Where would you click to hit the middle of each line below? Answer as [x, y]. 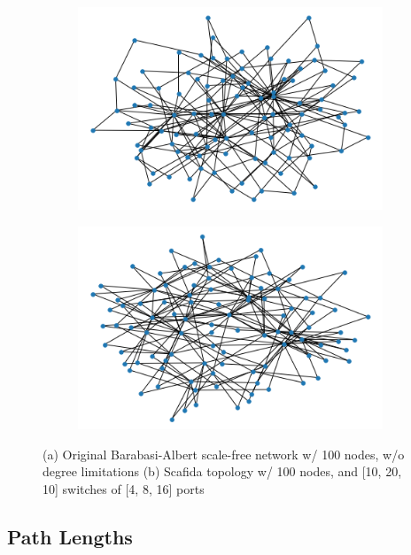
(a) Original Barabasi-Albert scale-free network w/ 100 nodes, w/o [224, 454]
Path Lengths [70, 537]
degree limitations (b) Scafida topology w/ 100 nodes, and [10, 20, [222, 471]
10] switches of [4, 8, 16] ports [124, 489]
